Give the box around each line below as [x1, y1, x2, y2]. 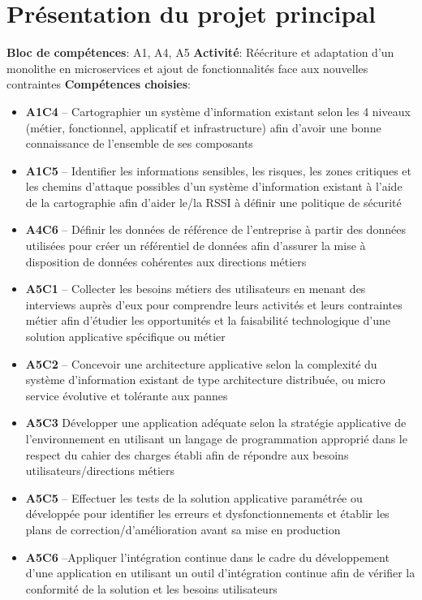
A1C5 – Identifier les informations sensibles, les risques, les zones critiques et [25, 162, 412, 179]
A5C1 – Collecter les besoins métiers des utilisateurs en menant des [25, 280, 366, 297]
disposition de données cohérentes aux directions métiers [25, 253, 307, 270]
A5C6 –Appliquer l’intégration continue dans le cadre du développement [25, 548, 390, 565]
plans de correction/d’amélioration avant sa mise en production [25, 520, 341, 537]
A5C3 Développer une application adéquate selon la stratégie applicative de [25, 414, 407, 431]
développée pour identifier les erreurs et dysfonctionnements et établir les [25, 505, 390, 522]
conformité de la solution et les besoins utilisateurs [25, 580, 278, 597]
